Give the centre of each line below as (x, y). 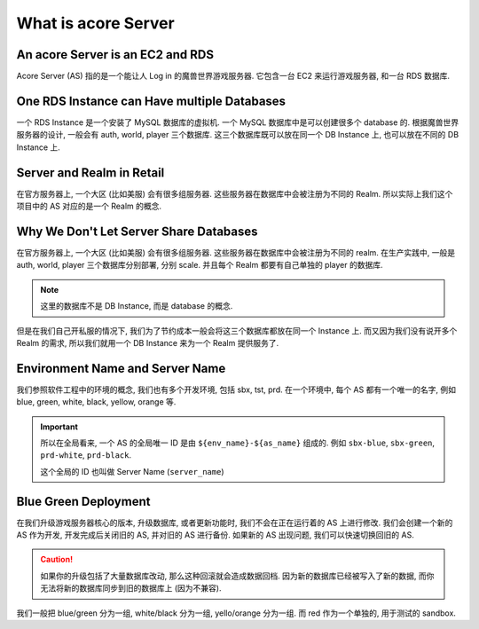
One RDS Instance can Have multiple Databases (151, 101)
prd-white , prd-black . (86, 455)
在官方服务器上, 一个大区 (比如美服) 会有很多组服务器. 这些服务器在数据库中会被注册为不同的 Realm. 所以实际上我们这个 (235, 193)
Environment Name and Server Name (121, 368)
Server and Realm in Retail (90, 173)
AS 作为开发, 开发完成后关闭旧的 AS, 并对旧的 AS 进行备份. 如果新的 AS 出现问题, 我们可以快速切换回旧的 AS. (215, 535)
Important (59, 427)
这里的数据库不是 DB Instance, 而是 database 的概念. (137, 306)
